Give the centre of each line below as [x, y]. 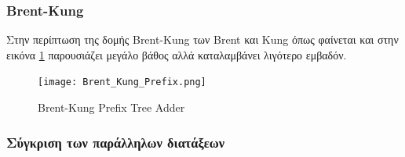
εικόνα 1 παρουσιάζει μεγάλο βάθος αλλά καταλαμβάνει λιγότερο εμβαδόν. [177, 54]
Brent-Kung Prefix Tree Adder [111, 107]
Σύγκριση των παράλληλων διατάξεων [115, 142]
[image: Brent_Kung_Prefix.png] [122, 82]
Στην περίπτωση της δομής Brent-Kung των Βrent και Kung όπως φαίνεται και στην [202, 39]
